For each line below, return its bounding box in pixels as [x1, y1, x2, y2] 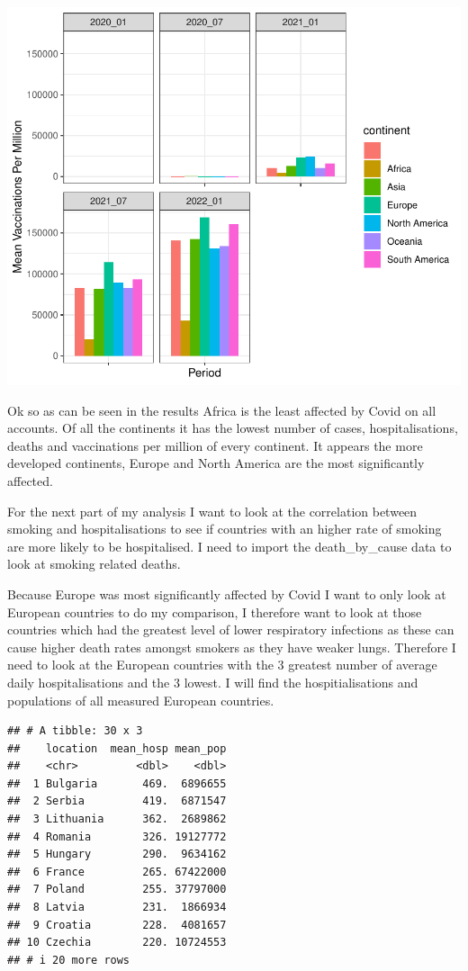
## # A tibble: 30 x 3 [7, 724, 143, 738]
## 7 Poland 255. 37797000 [7, 883, 227, 896]
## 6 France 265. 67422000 [7, 865, 227, 878]
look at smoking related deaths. [7, 554, 181, 573]
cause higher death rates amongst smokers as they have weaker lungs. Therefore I [7, 637, 456, 656]
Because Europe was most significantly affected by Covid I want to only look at [7, 584, 446, 603]
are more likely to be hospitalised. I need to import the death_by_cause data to [7, 536, 452, 555]
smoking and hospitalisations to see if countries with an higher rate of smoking [7, 519, 442, 538]
